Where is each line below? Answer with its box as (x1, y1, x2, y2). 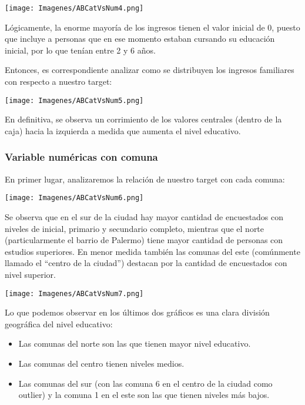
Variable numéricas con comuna (5, 150, 158, 164)
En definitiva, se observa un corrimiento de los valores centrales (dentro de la (5, 113, 282, 125)
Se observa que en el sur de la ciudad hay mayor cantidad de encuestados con (5, 210, 284, 223)
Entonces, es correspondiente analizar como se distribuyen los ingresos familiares (5, 64, 294, 76)
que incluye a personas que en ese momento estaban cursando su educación (5, 32, 275, 45)
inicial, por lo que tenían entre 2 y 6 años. (5, 44, 156, 56)
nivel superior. (5, 268, 56, 280)
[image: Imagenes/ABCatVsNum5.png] (5, 96, 144, 105)
